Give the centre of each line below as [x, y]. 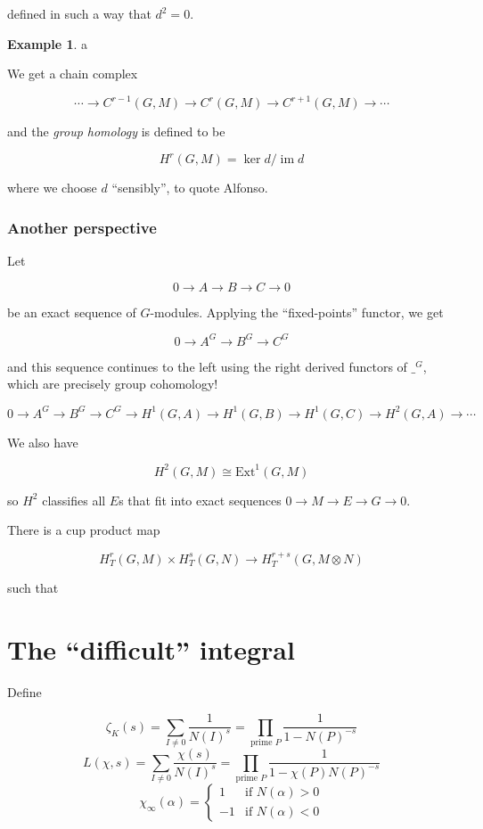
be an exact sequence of [72, 312]
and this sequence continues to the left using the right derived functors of [207, 366]
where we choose [52, 188]
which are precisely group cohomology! [113, 384]
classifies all [74, 500]
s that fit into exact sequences [200, 500]
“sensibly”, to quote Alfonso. [190, 188]
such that [33, 588]
